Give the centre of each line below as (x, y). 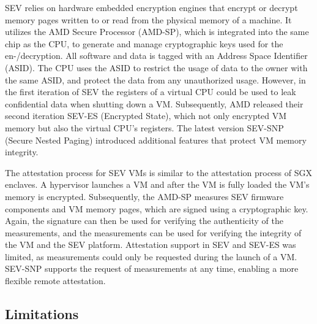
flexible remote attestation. (55, 281)
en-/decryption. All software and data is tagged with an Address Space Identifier (156, 56)
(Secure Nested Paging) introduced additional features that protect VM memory (156, 140)
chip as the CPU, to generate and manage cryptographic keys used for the (144, 43)
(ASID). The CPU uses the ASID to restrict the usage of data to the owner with (156, 67)
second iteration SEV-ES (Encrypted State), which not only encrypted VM (146, 116)
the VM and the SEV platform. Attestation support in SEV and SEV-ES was (151, 245)
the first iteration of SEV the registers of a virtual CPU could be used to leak (151, 92)
